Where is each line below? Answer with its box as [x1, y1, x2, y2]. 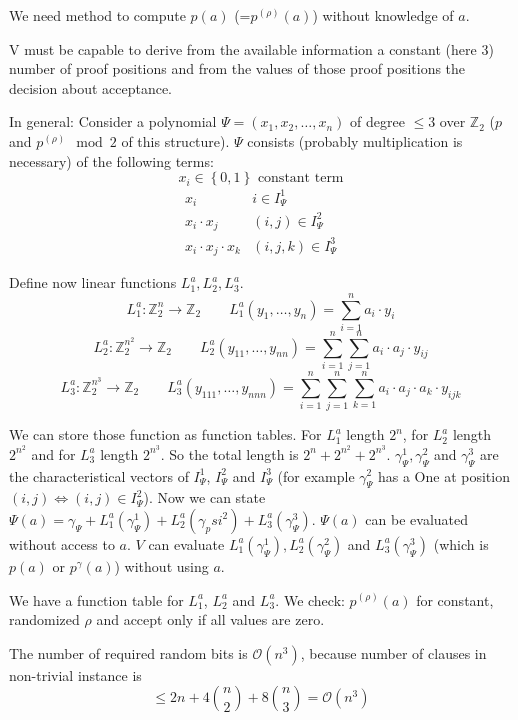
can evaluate [148, 533, 225, 554]
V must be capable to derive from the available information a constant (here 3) [9, 38, 494, 59]
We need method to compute [9, 5, 186, 25]
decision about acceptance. [9, 77, 173, 98]
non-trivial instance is [9, 664, 142, 685]
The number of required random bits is [9, 642, 248, 663]
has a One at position [377, 465, 510, 486]
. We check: [275, 589, 345, 610]
